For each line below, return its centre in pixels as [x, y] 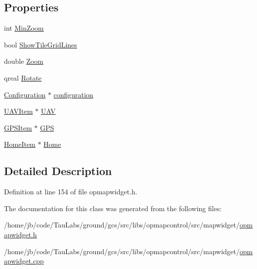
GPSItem [18, 127]
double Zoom [24, 61]
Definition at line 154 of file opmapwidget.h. [71, 192]
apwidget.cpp [24, 261]
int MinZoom [24, 28]
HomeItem [20, 144]
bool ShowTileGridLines [41, 44]
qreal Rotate [23, 77]
